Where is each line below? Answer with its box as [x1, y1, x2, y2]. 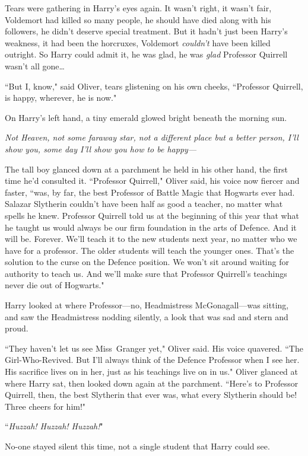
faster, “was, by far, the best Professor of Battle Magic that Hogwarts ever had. [5, 186, 295, 198]
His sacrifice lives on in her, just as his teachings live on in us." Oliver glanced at [5, 365, 298, 378]
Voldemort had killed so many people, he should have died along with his [5, 13, 271, 25]
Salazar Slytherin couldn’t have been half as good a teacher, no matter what [5, 197, 283, 210]
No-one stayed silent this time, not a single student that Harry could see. [5, 440, 270, 452]
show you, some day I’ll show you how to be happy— [5, 142, 197, 155]
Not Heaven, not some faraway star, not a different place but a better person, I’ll [5, 131, 299, 144]
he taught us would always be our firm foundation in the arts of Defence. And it [5, 221, 297, 233]
